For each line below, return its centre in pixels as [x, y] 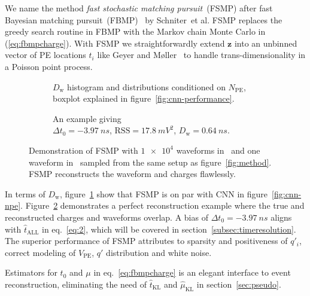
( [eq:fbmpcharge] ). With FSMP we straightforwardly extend [115, 43]
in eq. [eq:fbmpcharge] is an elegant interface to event [192, 272]
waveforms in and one [218, 150]
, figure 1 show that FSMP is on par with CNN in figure [164, 193]
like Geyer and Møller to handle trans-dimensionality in [201, 55]
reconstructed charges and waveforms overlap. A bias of [107, 217]
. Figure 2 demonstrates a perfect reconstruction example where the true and [162, 205]
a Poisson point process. [49, 66]
